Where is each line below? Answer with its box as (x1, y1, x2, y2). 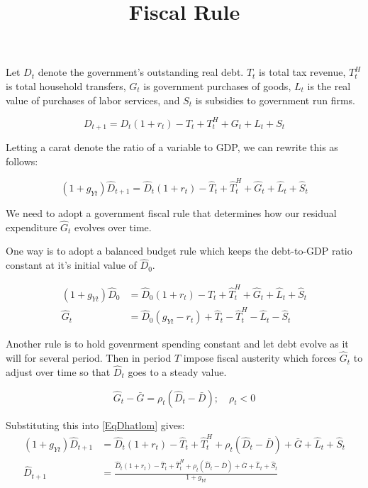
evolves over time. (74, 219, 152, 234)
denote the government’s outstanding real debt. (38, 65, 244, 79)
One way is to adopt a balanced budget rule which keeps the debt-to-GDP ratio (6, 243, 352, 258)
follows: (6, 153, 38, 168)
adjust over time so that (6, 364, 111, 379)
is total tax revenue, (259, 65, 346, 79)
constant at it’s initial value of (6, 257, 137, 272)
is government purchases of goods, (143, 78, 291, 93)
